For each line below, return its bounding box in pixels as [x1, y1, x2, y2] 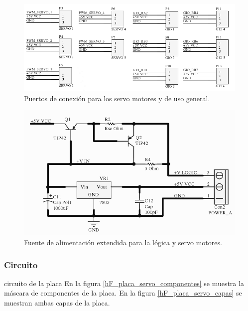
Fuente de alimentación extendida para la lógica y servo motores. [24, 237, 222, 247]
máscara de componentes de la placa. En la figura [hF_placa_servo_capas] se [4, 288, 242, 298]
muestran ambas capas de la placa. [4, 297, 110, 308]
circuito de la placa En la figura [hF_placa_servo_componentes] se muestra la [4, 278, 244, 288]
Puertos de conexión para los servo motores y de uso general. [24, 93, 210, 103]
